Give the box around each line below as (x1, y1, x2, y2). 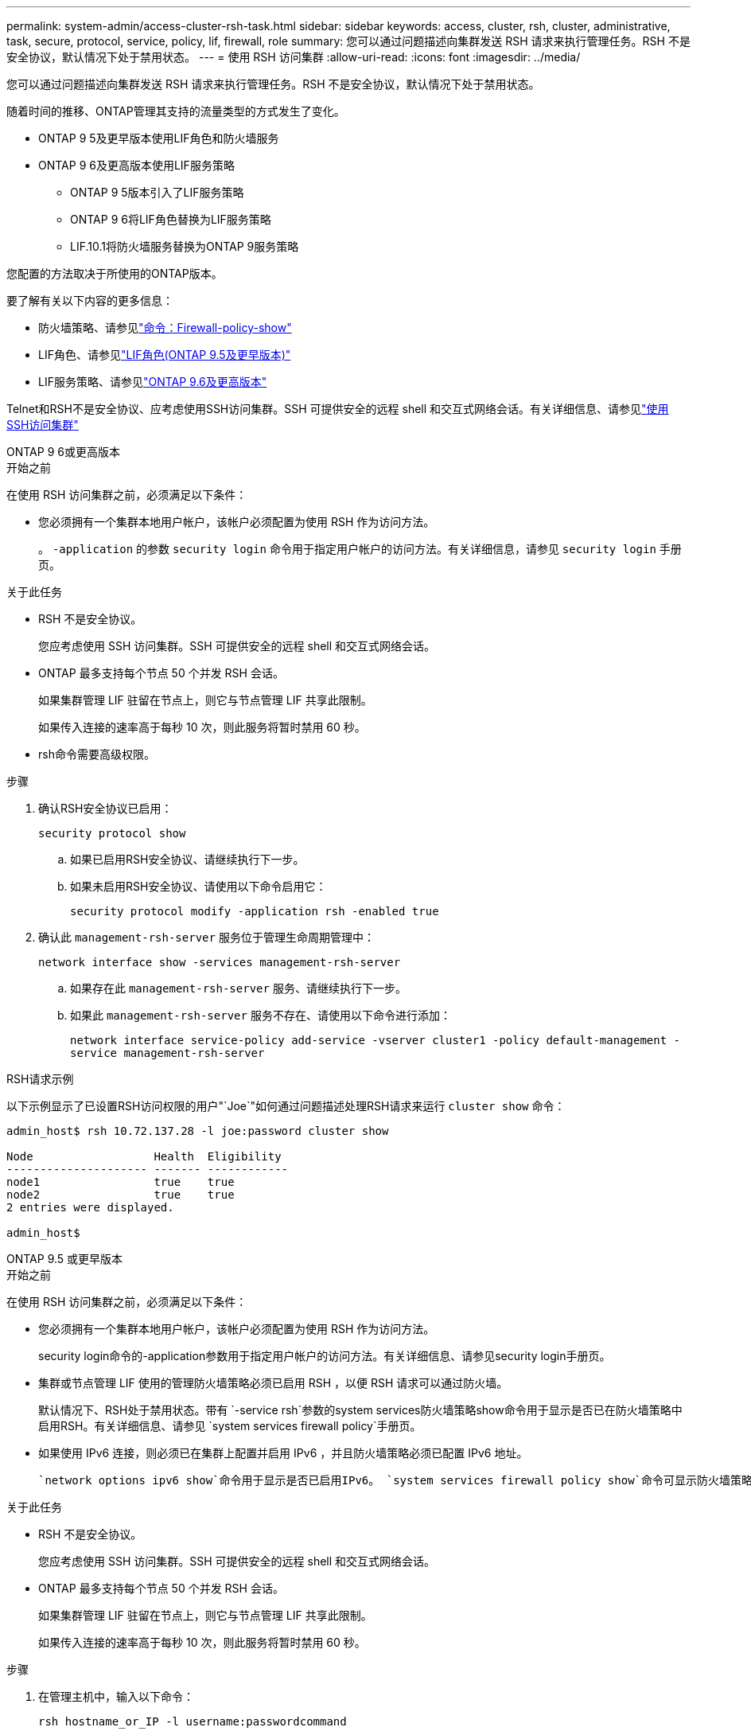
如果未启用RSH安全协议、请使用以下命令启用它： (70, 879, 327, 893)
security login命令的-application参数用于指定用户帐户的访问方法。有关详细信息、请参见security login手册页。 (38, 1349, 611, 1363)
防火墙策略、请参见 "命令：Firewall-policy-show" (38, 321, 292, 334)
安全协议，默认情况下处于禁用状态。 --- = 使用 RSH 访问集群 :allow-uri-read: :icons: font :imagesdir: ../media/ (6, 50, 581, 64)
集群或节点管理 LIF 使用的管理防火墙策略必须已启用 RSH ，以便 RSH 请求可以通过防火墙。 (38, 1376, 508, 1390)
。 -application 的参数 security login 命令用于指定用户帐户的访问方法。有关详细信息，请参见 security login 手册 (38, 542, 682, 556)
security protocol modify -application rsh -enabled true (70, 905, 439, 918)
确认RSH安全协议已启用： (38, 801, 173, 815)
